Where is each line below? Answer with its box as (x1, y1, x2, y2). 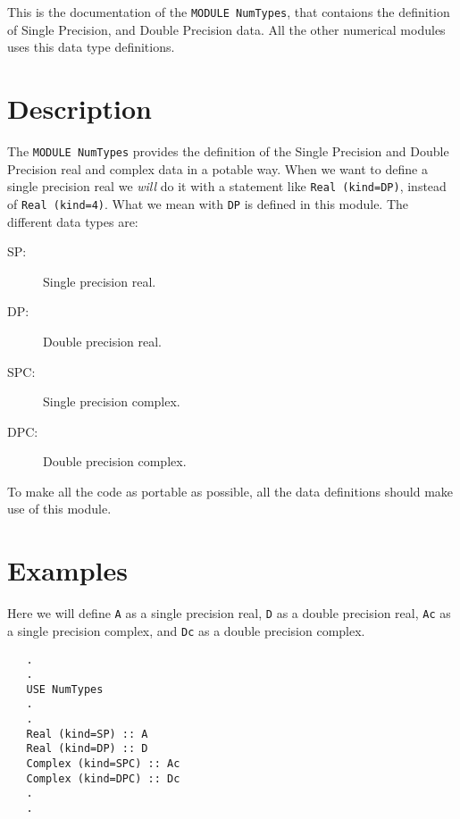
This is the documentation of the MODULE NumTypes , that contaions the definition (7, 3, 450, 21)
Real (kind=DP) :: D (26, 742, 148, 756)
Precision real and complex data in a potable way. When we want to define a (7, 159, 428, 178)
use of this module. (7, 499, 112, 518)
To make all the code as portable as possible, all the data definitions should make (7, 481, 454, 500)
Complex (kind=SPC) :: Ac (26, 757, 180, 771)
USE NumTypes (26, 682, 104, 696)
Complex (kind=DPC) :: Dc (26, 772, 180, 785)
